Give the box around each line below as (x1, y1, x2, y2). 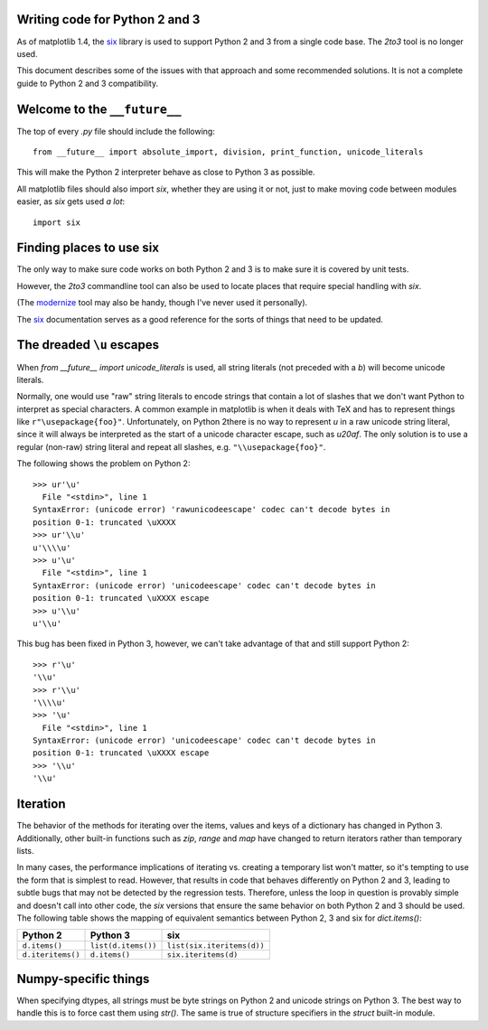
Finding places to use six (16, 240, 160, 256)
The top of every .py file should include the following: (16, 126, 216, 136)
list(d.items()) (89, 941, 157, 950)
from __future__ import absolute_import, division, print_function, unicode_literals (33, 146, 424, 157)
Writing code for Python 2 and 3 (16, 12, 201, 27)
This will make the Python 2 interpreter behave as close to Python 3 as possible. (16, 167, 315, 178)
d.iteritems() (22, 950, 80, 960)
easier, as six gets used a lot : (16, 196, 126, 207)
